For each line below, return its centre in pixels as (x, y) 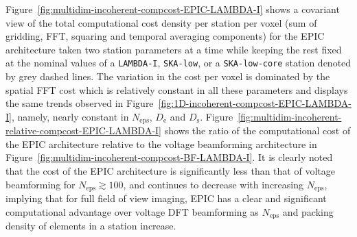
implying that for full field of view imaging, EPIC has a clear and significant (166, 198)
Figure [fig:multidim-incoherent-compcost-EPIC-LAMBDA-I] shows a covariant (173, 9)
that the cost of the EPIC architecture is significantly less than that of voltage (170, 171)
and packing (308, 211)
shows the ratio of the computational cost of (257, 130)
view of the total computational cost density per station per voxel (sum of (161, 22)
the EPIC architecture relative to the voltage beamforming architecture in (161, 144)
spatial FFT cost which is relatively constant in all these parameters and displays (177, 89)
